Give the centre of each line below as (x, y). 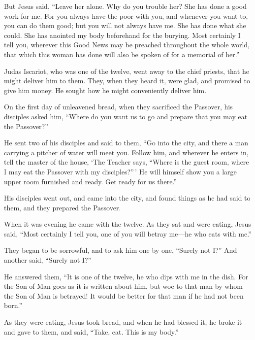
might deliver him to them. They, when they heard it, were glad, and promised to (127, 81)
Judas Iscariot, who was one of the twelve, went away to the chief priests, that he (127, 71)
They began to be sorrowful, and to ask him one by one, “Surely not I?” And (121, 250)
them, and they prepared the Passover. (63, 207)
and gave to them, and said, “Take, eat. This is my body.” (91, 331)
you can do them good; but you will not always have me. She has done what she (125, 25)
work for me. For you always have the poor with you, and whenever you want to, (126, 16)
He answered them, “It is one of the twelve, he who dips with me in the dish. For (126, 276)
